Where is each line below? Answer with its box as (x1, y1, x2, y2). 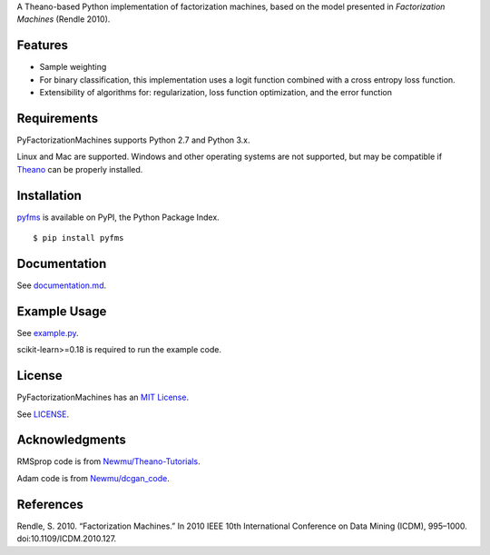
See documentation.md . (16, 280, 107, 291)
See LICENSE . (16, 409, 70, 420)
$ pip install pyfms (33, 233, 124, 243)
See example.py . (16, 327, 79, 338)
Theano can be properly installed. (16, 164, 143, 174)
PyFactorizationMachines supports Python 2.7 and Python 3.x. (16, 134, 250, 145)
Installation (16, 187, 82, 203)
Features (16, 37, 68, 54)
